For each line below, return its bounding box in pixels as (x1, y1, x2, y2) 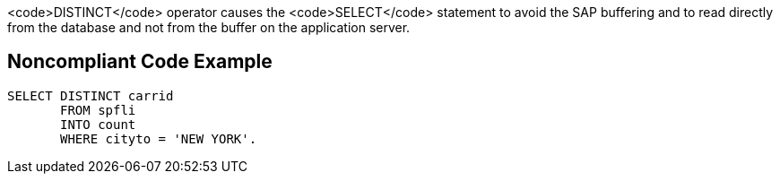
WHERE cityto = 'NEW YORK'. (60, 131, 257, 146)
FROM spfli (60, 102, 136, 117)
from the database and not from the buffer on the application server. (7, 20, 411, 35)
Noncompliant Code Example (7, 50, 273, 73)
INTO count (60, 116, 136, 132)
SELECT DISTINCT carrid (7, 88, 174, 103)
